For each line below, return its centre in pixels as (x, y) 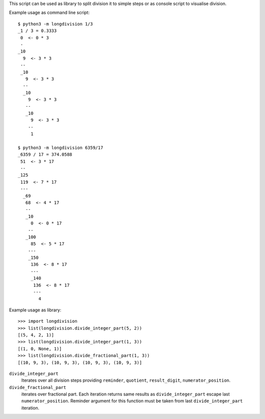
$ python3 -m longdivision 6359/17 (61, 148)
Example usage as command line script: (49, 13)
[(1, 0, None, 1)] (40, 349)
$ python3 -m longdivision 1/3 (55, 24)
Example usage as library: (35, 310)
